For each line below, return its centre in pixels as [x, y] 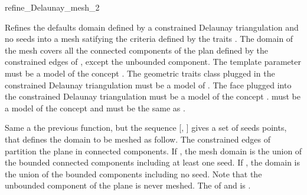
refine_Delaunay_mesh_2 [52, 7]
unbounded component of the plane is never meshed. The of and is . [128, 185]
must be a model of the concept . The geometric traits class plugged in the [140, 73]
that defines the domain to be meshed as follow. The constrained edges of [138, 139]
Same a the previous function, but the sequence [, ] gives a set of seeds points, [146, 128]
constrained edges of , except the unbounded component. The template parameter [153, 62]
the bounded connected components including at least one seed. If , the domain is [153, 162]
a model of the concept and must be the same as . [95, 108]
